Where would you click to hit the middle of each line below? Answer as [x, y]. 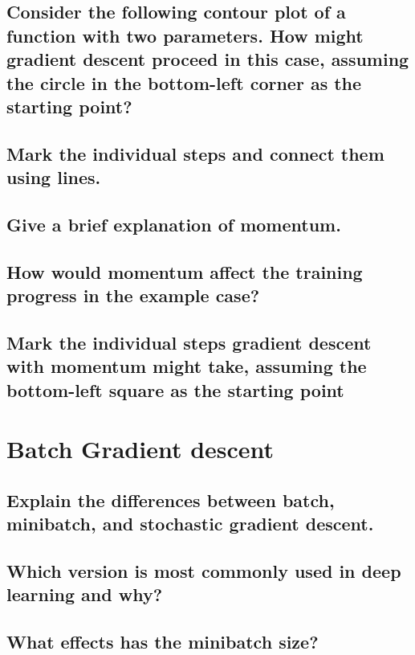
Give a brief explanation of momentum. [174, 224]
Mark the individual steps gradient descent [189, 342]
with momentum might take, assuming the [187, 366]
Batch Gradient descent [140, 449]
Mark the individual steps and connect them [195, 153]
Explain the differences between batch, [171, 499]
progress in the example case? [133, 295]
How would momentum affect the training [185, 271]
